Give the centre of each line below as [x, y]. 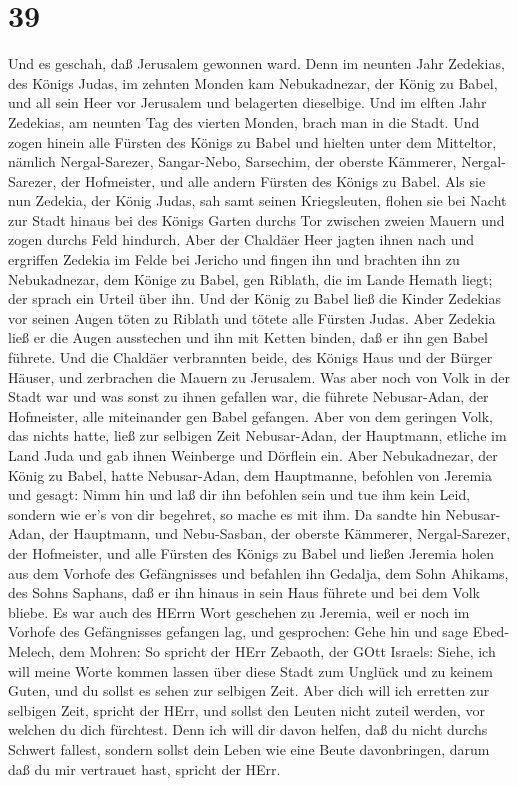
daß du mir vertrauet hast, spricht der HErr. [144, 768]
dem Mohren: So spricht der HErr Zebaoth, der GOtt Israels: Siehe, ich [277, 650]
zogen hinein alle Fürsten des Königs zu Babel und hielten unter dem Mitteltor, [252, 141]
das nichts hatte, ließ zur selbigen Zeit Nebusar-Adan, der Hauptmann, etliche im [257, 435]
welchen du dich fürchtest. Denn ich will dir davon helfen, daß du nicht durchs [248, 729]
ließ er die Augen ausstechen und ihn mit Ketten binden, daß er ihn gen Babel [248, 337]
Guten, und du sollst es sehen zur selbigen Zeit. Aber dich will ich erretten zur [249, 690]
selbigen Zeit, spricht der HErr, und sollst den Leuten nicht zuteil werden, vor [246, 709]
